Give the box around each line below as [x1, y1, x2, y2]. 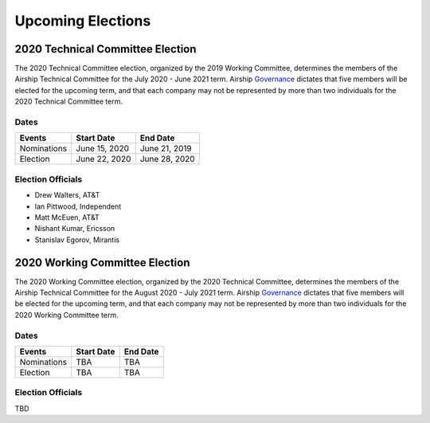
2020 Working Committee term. [14, 310, 119, 319]
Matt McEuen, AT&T [34, 212, 100, 222]
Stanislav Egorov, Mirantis [34, 235, 119, 245]
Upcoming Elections [14, 12, 151, 29]
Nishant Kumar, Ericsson [34, 224, 115, 233]
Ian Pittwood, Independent [34, 202, 122, 211]
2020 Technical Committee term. [14, 96, 123, 107]
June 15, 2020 [76, 143, 130, 155]
